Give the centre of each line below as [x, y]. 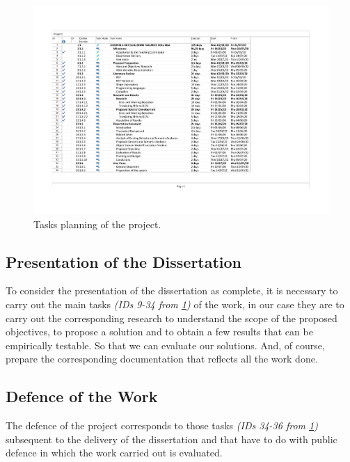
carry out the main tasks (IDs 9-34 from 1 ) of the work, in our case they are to [175, 304]
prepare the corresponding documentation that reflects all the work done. [162, 359]
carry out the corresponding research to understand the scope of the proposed [172, 318]
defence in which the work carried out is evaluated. [114, 453]
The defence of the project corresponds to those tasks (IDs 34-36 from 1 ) [162, 425]
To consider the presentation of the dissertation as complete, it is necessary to [172, 290]
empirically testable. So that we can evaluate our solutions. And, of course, [165, 345]
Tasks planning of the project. [97, 224]
